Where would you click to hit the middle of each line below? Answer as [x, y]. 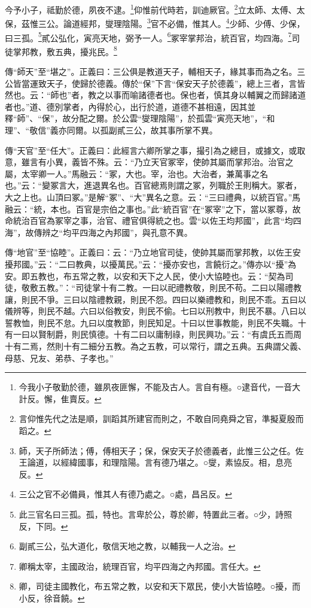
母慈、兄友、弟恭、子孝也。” [59, 358]
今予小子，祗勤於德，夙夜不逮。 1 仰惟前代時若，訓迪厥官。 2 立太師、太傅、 [151, 9]
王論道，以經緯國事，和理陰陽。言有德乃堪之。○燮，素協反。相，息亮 [155, 462]
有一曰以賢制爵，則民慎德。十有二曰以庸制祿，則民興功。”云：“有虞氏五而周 [153, 334]
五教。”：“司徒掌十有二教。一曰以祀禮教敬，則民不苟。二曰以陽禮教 [170, 288]
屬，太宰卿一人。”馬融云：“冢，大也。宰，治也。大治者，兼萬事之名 [137, 173]
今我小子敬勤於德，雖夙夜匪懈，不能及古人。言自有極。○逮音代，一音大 [160, 387]
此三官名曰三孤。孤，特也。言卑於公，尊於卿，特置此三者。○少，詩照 [155, 514]
